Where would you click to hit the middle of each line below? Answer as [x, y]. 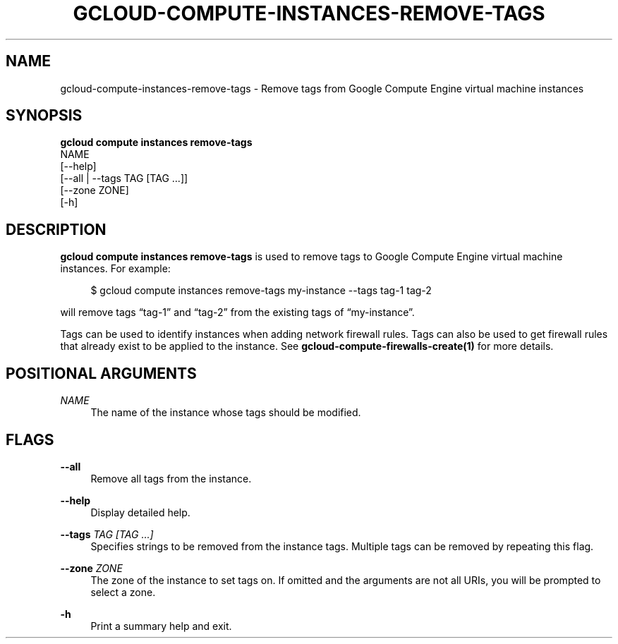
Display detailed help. [140, 512]
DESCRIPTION [56, 229]
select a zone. [123, 592]
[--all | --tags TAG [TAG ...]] [124, 178]
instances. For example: [115, 269]
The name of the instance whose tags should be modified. [226, 413]
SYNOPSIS [44, 116]
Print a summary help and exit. [161, 626]
